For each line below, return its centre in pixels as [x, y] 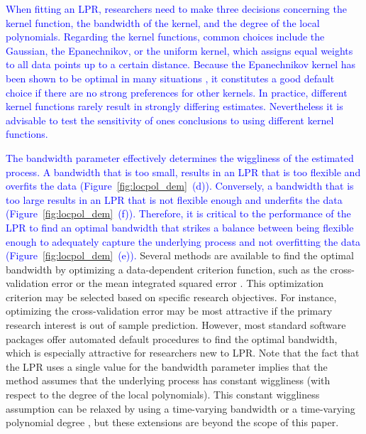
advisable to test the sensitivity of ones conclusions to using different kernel [170, 120]
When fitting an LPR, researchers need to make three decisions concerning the [176, 9]
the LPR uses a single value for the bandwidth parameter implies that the [167, 366]
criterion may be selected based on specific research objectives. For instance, [171, 297]
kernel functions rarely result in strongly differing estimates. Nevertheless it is [174, 106]
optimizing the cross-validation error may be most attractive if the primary [169, 311]
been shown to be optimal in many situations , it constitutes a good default [170, 78]
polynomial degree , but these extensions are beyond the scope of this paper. [172, 422]
